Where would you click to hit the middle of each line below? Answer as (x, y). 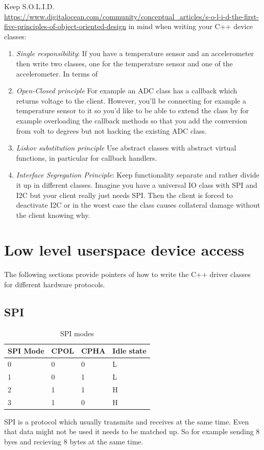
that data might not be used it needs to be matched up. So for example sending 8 (132, 431)
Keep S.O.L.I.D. (29, 6)
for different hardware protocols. (55, 284)
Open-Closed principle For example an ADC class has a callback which (127, 91)
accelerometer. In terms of (57, 73)
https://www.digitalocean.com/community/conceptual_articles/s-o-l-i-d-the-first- (131, 16)
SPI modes (77, 333)
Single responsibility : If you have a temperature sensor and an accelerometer (135, 53)
